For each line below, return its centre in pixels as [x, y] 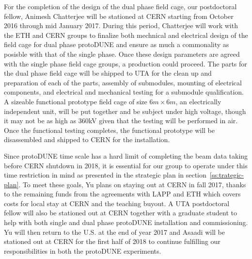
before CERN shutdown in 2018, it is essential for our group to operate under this [126, 165]
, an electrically [198, 101]
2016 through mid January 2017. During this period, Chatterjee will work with [121, 25]
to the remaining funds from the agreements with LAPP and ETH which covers [122, 194]
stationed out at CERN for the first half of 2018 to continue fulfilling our [112, 241]
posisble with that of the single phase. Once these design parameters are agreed [122, 54]
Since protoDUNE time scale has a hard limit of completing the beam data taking [126, 155]
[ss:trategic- [227, 175]
